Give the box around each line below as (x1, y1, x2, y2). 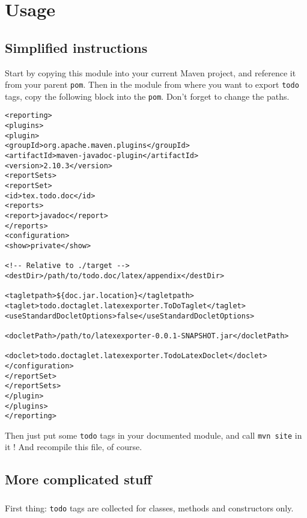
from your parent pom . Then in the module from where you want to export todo (5, 78, 299, 91)
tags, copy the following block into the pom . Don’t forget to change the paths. (5, 90, 290, 102)
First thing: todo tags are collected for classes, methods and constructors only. (5, 502, 294, 514)
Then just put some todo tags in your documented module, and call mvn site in (5, 428, 302, 441)
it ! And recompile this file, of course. (5, 440, 142, 453)
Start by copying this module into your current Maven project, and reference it (5, 66, 296, 79)
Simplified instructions (5, 38, 148, 56)
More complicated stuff (5, 470, 152, 489)
